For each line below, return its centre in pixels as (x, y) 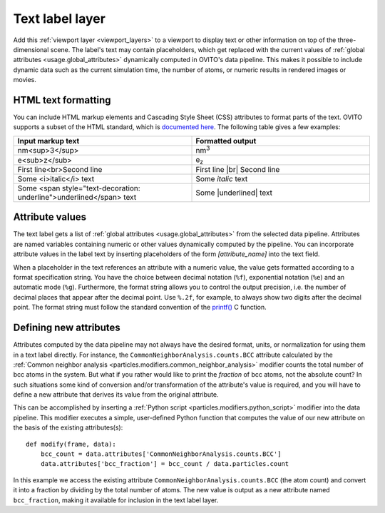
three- (347, 40)
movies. (25, 80)
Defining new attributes (67, 328)
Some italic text (222, 178)
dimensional (31, 49)
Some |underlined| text (234, 193)
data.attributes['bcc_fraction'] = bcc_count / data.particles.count (165, 464)
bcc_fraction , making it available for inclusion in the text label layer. (116, 500)
